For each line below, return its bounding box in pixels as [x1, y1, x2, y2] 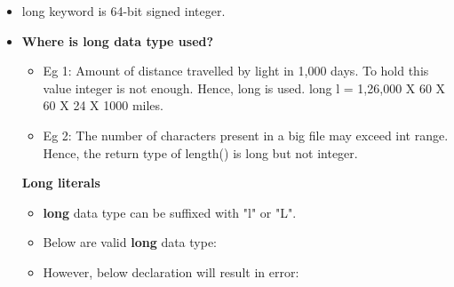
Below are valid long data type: [43, 233, 218, 251]
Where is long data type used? [21, 31, 214, 50]
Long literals [21, 173, 100, 192]
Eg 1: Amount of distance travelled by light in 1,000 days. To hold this [43, 61, 429, 80]
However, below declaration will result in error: [43, 262, 299, 281]
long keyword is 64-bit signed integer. [21, 2, 226, 20]
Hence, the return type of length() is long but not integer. [43, 143, 358, 162]
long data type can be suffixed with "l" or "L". [43, 203, 297, 221]
